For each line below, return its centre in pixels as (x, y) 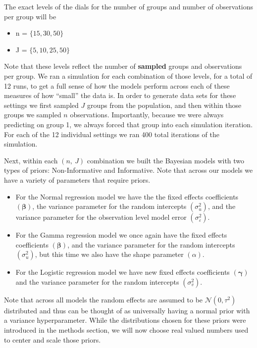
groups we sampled (33, 115)
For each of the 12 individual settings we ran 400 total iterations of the (112, 134)
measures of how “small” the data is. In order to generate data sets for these (120, 95)
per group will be (30, 16)
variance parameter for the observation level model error (101, 217)
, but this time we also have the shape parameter (109, 254)
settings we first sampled (41, 105)
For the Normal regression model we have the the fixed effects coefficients (127, 196)
